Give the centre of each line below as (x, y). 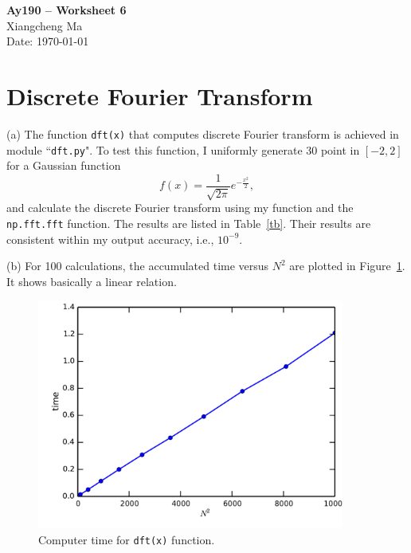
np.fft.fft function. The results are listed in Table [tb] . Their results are (189, 223)
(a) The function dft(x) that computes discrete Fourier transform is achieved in (203, 133)
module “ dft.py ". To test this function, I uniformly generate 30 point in (183, 149)
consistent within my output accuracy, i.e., (110, 239)
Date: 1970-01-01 (48, 41)
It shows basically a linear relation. (92, 281)
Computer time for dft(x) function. (127, 540)
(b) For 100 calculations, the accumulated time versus (138, 266)
